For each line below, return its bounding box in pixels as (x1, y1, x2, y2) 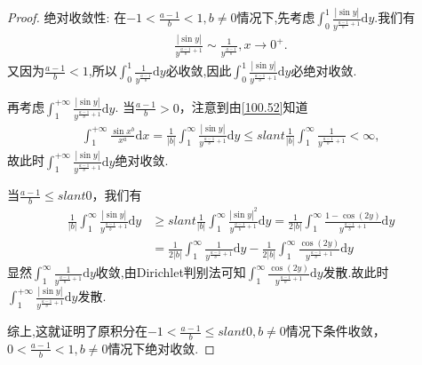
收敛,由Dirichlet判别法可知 (95, 263, 246, 282)
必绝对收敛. (291, 61, 357, 80)
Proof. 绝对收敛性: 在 (7, 8, 127, 27)
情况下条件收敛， (285, 321, 386, 340)
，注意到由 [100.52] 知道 (179, 98, 308, 116)
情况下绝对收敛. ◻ (107, 338, 215, 357)
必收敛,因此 (165, 61, 232, 80)
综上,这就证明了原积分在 (7, 321, 147, 340)
